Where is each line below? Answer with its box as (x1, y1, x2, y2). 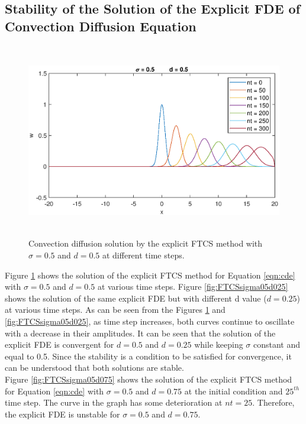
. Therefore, (252, 396, 295, 409)
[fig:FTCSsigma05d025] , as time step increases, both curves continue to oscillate (5, 315, 295, 327)
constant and (253, 338, 301, 351)
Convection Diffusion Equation (5, 17, 197, 35)
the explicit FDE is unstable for (5, 407, 120, 420)
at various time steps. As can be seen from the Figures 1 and (5, 303, 226, 316)
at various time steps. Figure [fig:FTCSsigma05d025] (97, 280, 288, 293)
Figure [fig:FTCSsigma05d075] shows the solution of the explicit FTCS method (5, 373, 292, 385)
